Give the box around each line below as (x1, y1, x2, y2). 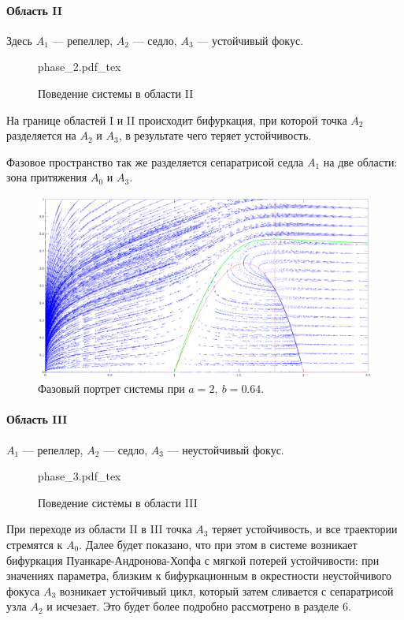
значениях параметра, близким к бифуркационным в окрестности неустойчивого (6, 567, 391, 584)
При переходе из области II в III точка (6, 521, 192, 537)
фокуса (6, 582, 40, 599)
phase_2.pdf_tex (38, 58, 121, 75)
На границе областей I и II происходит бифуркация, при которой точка (6, 111, 347, 128)
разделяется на (6, 127, 76, 144)
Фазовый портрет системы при (38, 380, 185, 397)
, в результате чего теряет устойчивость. (118, 127, 312, 144)
